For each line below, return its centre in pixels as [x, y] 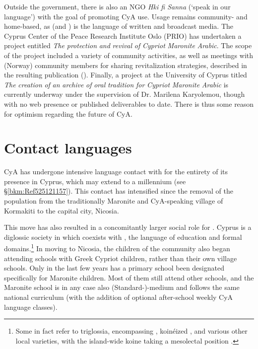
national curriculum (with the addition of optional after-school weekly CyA [119, 297]
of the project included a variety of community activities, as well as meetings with [129, 55]
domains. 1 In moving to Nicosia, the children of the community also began [117, 248]
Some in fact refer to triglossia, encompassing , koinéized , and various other [131, 331]
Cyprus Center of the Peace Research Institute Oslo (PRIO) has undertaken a [123, 35]
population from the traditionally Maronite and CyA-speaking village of [114, 201]
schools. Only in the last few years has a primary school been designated [114, 268]
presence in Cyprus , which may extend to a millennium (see [95, 181]
